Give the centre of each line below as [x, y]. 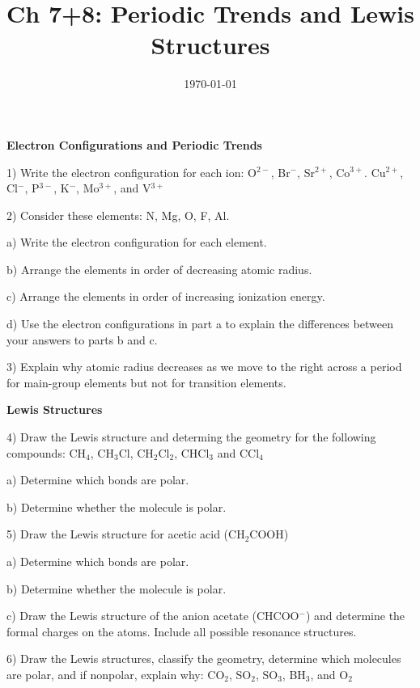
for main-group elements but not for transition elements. [146, 382]
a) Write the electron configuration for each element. [137, 242]
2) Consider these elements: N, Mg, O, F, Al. [118, 215]
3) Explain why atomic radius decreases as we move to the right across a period [204, 367]
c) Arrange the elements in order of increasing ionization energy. [166, 296]
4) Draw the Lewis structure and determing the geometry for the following [191, 437]
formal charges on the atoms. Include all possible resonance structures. [182, 631]
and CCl [238, 452]
